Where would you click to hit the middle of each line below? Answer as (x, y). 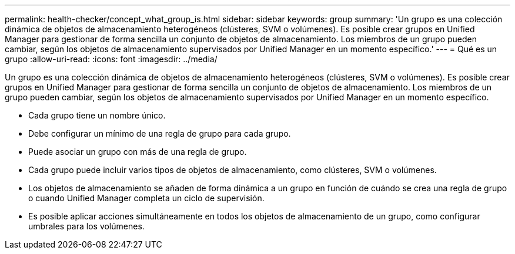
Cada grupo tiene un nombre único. (97, 115)
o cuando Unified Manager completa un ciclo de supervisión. (146, 198)
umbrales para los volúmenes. (86, 226)
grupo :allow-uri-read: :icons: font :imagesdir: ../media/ (111, 59)
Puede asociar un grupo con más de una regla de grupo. (138, 152)
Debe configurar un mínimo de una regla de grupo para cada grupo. (160, 133)
